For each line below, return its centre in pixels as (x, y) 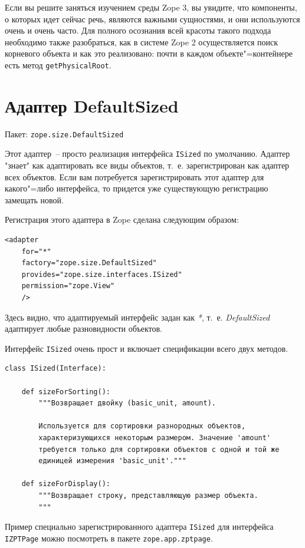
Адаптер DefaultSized (92, 105)
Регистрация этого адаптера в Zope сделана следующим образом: (122, 219)
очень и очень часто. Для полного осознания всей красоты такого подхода (138, 30)
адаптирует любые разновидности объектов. (84, 329)
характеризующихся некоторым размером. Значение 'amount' (155, 438)
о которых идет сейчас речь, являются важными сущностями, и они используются (152, 19)
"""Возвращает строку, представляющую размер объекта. (148, 495)
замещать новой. (35, 199)
